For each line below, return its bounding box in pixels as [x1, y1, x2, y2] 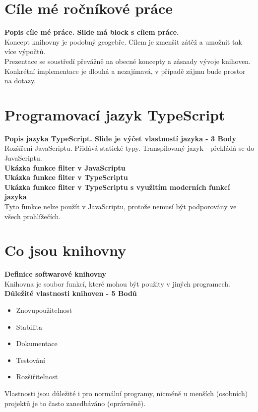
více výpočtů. [4, 46, 46, 57]
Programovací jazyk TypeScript [4, 104, 225, 124]
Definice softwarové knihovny [4, 269, 107, 279]
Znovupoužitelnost [16, 305, 72, 315]
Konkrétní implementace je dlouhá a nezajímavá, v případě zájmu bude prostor [4, 65, 246, 76]
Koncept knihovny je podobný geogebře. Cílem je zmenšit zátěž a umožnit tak [4, 36, 242, 47]
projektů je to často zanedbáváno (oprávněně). [4, 398, 146, 408]
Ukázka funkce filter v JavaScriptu [4, 162, 126, 173]
